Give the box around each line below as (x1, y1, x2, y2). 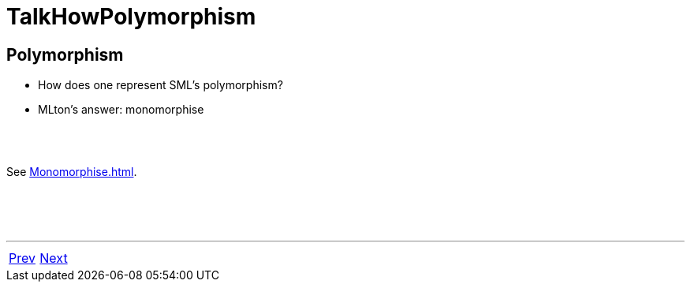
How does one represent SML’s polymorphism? (38, 78, 283, 92)
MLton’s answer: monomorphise (38, 103, 204, 117)
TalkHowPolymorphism (6, 3, 256, 30)
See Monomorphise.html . (6, 165, 137, 179)
